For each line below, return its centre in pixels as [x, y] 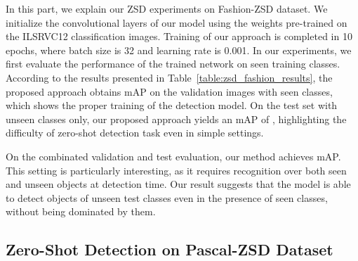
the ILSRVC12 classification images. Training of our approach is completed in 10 [179, 36]
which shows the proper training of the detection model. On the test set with [172, 105]
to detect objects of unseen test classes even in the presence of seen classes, [167, 197]
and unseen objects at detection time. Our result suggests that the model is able [178, 184]
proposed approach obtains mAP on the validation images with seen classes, [169, 91]
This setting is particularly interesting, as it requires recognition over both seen [176, 170]
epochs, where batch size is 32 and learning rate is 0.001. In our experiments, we [179, 50]
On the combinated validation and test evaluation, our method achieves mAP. [173, 156]
